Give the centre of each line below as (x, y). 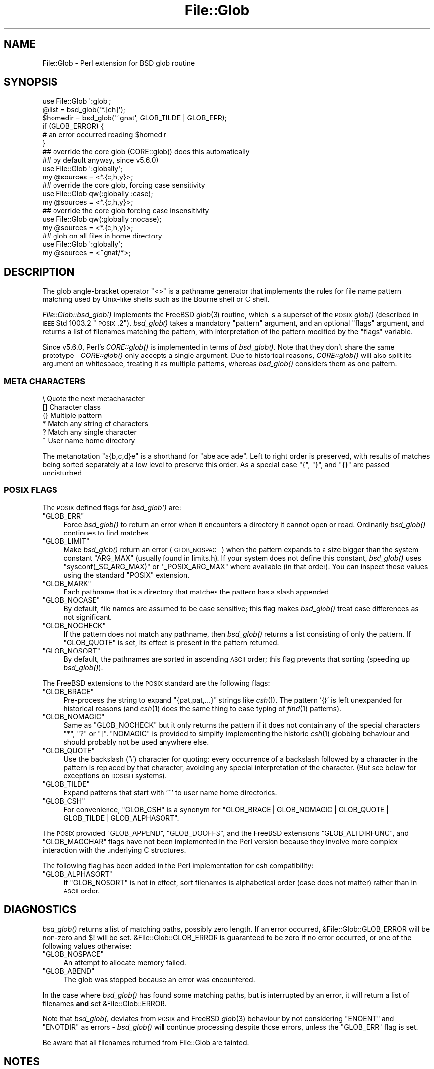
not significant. (88, 617)
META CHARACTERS (45, 381)
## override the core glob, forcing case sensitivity (124, 185)
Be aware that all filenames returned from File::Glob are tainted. (146, 1042)
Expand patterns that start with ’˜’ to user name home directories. (170, 792)
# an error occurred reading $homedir (104, 135)
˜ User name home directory (89, 441)
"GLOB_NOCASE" (71, 600)
